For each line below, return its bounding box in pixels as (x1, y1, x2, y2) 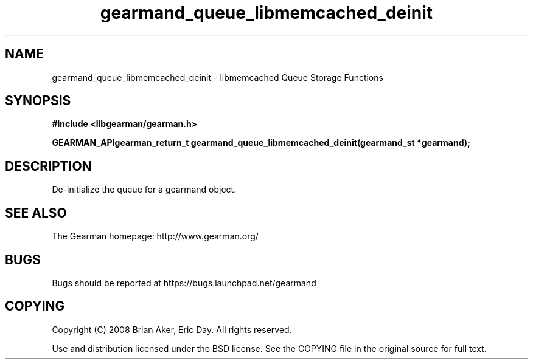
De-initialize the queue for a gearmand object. (52, 184, 237, 195)
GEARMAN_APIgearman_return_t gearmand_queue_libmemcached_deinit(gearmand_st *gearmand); (52, 137, 470, 148)
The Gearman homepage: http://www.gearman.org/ (52, 231, 259, 242)
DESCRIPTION (5, 158, 92, 174)
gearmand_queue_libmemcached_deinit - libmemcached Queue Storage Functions (52, 72, 383, 83)
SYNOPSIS (5, 93, 71, 109)
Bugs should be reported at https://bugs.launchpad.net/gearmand (52, 277, 316, 288)
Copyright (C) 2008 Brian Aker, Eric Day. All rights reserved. (52, 324, 292, 335)
